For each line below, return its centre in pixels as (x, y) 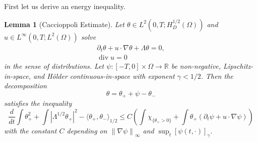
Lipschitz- (238, 66)
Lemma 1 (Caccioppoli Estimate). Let (64, 24)
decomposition (25, 86)
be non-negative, (196, 66)
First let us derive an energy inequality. (65, 6)
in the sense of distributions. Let (54, 66)
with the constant (30, 130)
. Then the (217, 76)
